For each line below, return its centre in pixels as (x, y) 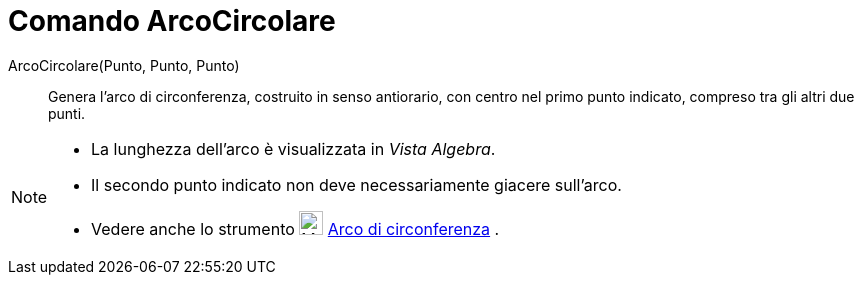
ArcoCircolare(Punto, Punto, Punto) (124, 65)
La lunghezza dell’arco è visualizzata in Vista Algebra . (293, 148)
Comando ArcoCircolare (172, 21)
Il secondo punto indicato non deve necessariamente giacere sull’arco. (356, 184)
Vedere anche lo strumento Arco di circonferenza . (295, 228)
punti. (67, 113)
